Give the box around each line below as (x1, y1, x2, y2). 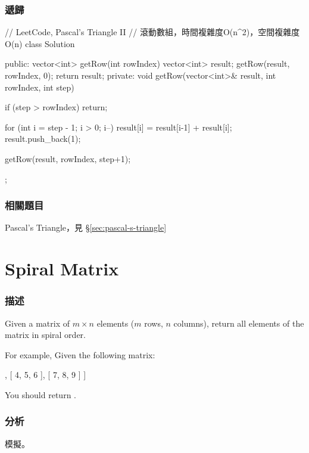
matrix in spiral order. (5, 328, 86, 341)
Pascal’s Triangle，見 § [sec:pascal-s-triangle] (5, 221, 167, 234)
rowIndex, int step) (5, 80, 74, 93)
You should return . (5, 388, 76, 401)
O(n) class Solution (5, 37, 75, 49)
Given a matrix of (5, 317, 70, 329)
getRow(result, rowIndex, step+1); (5, 152, 131, 165)
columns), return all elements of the (173, 317, 304, 329)
